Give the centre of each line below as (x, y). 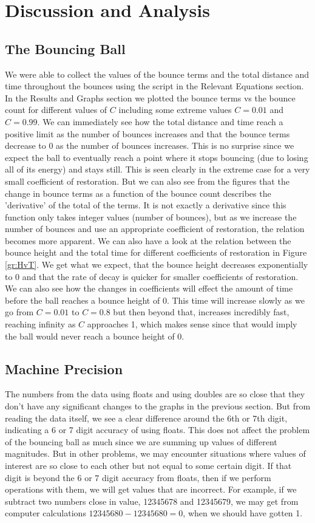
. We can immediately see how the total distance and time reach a (160, 121)
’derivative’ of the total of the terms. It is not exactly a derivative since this (146, 205)
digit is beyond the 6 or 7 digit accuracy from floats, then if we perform (138, 477)
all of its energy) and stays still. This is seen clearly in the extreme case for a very (157, 169)
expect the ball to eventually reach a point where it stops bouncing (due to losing (157, 157)
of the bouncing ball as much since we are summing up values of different (141, 441)
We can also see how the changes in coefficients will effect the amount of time (149, 288)
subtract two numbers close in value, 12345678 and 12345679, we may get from (152, 501)
